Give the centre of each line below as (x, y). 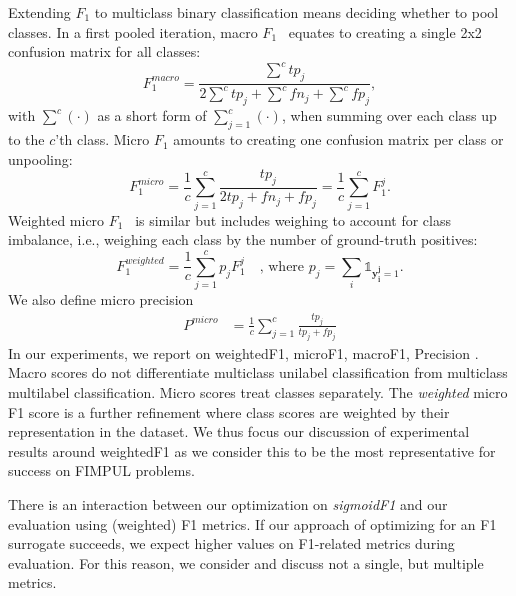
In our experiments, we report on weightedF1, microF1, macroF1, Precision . (243, 352)
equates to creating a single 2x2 (385, 31)
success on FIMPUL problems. (101, 470)
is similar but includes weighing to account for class (293, 219)
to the (26, 139)
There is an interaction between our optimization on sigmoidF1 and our (228, 503)
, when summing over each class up (389, 115)
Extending (39, 12)
